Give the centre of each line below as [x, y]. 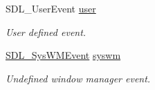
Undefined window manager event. [78, 78]
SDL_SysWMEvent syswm [63, 55]
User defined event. [46, 31]
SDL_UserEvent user [51, 8]
